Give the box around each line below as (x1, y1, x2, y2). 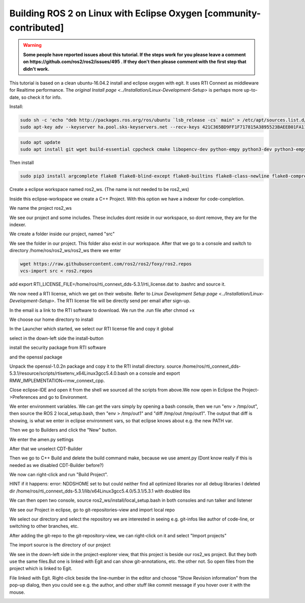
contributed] (9, 22, 64, 33)
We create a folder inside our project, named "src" (9, 231, 115, 237)
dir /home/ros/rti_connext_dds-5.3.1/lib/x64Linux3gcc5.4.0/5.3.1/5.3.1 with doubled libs (9, 488, 191, 494)
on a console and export (129, 370, 180, 376)
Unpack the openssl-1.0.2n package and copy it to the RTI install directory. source (9, 363, 181, 369)
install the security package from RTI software (9, 344, 106, 351)
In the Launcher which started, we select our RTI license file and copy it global (9, 326, 174, 332)
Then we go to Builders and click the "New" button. (9, 427, 117, 433)
